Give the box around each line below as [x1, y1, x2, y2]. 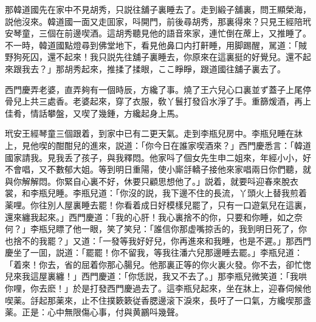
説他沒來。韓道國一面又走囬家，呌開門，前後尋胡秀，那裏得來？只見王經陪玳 [5, 15, 311, 27]
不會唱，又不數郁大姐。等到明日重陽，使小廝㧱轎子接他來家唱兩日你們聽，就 [5, 163, 311, 176]
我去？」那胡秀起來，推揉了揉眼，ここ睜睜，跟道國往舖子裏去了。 [21, 62, 286, 75]
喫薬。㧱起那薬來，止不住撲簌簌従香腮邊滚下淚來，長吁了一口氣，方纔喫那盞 [5, 293, 311, 306]
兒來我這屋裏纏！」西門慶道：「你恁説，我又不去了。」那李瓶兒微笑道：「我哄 [5, 270, 307, 283]
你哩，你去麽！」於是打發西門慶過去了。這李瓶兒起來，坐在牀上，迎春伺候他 [5, 282, 311, 295]
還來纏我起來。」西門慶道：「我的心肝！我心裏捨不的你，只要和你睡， [5, 210, 277, 223]
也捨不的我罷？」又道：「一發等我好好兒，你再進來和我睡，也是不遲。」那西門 [5, 234, 311, 247]
